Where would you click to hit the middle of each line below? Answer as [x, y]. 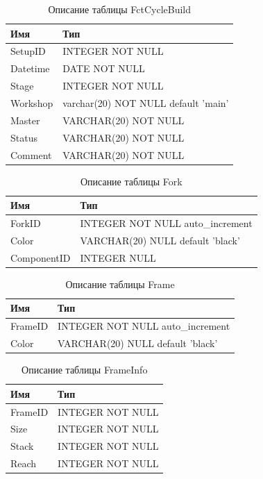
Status [24, 137]
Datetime [30, 68]
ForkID [26, 223]
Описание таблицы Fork [131, 181]
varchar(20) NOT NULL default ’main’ [146, 102]
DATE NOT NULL [104, 68]
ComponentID [41, 257]
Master [25, 120]
